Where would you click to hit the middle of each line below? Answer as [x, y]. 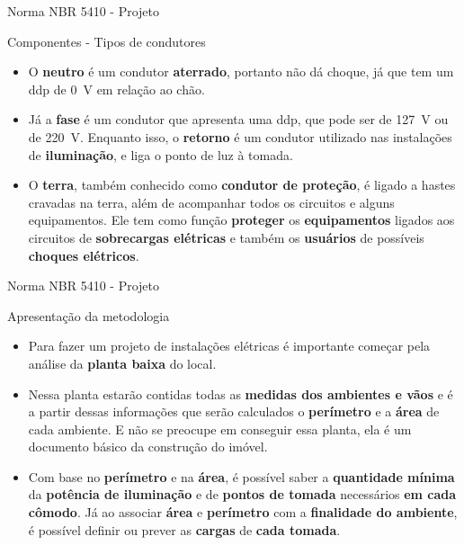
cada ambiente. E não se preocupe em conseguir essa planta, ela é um [220, 429]
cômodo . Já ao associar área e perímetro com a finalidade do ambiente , [243, 512]
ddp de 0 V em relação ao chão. [116, 89]
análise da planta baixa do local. [122, 363]
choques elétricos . [84, 255]
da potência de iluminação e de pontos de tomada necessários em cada [242, 494]
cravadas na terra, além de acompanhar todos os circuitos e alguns [211, 202]
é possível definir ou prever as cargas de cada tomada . [184, 529]
